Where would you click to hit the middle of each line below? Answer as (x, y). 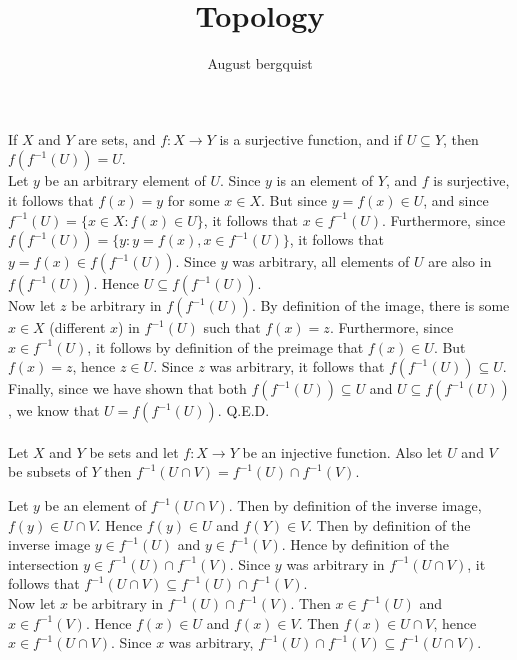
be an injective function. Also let (342, 451)
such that (232, 327)
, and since (456, 199)
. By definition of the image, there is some (380, 305)
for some (193, 199)
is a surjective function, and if (310, 138)
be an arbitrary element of (125, 180)
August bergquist (260, 63)
